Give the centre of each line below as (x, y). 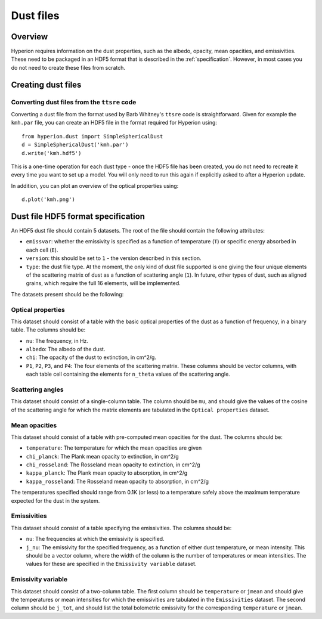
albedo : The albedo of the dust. (66, 349)
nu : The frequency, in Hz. (57, 341)
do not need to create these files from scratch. (68, 67)
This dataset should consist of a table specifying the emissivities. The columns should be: (121, 528)
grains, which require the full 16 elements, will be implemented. (103, 283)
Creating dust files (46, 84)
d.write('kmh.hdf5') (52, 153)
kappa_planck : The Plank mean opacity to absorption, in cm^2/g (107, 473)
